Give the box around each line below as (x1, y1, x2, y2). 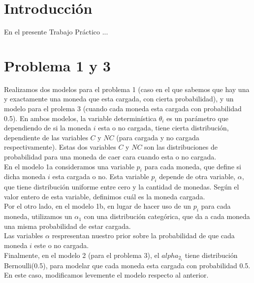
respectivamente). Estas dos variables (4, 142, 116, 152)
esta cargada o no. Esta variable (52, 171, 149, 182)
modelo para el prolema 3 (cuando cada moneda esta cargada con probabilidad (4, 103, 242, 114)
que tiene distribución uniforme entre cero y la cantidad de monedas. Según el (4, 182, 239, 192)
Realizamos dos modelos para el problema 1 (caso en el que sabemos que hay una (4, 84, 250, 94)
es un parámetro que (166, 113, 228, 123)
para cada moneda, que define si (144, 161, 241, 171)
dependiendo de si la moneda (4, 123, 92, 133)
